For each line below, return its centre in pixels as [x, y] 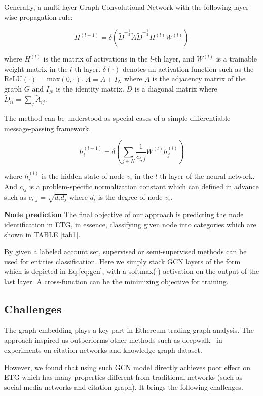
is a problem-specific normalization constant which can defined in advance [144, 186]
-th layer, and [173, 59]
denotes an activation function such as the [188, 68]
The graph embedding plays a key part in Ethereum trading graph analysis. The [129, 330]
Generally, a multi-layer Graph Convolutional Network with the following [118, 7]
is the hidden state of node [83, 176]
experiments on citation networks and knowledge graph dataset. [103, 349]
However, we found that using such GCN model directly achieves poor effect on [127, 367]
